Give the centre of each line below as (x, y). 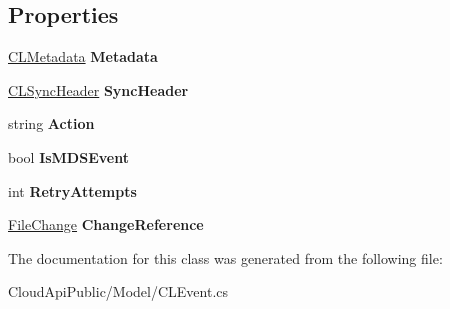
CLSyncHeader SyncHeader (98, 89)
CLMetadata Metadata (83, 56)
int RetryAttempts (72, 190)
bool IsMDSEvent (68, 156)
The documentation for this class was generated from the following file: (225, 257)
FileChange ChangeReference (106, 224)
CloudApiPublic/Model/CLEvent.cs (118, 291)
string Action (51, 123)
